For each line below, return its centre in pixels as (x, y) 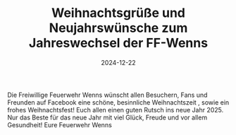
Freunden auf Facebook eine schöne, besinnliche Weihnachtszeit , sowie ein (118, 102)
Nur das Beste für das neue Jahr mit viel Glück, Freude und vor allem (107, 117)
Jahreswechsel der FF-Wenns (118, 43)
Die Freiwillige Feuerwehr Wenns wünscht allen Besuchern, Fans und (107, 95)
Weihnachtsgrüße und (118, 13)
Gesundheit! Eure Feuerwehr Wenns (60, 124)
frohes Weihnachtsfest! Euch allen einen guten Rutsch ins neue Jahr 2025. (116, 110)
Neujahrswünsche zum (118, 28)
